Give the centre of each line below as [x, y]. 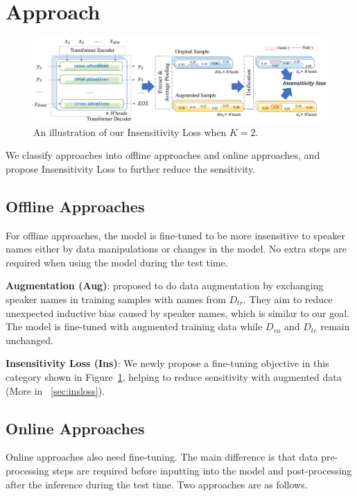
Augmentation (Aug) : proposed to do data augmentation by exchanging [165, 285]
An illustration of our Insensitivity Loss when [130, 131]
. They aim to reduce [288, 299]
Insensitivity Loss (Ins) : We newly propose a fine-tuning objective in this [167, 363]
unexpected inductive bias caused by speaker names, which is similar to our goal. [178, 313]
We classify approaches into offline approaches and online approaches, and [163, 155]
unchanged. [29, 340]
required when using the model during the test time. [117, 262]
